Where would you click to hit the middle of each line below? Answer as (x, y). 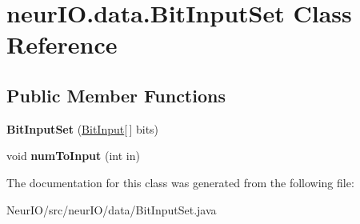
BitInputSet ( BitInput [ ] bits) (83, 128)
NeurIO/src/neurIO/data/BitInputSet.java (112, 209)
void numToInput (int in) (73, 156)
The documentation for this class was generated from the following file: (180, 182)
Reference (62, 44)
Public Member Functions (116, 95)
